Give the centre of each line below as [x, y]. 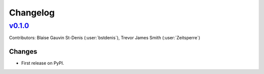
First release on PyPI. [43, 63]
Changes [23, 52]
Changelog [32, 13]
